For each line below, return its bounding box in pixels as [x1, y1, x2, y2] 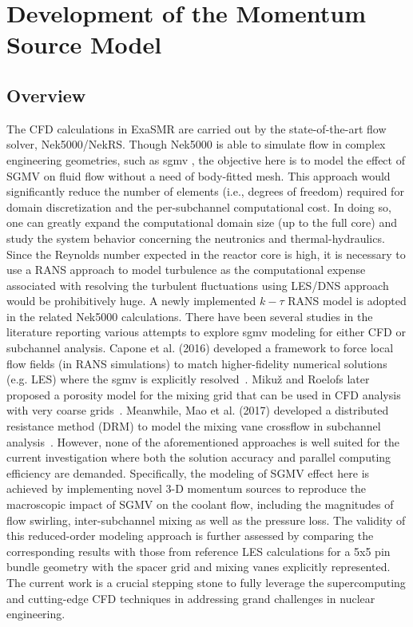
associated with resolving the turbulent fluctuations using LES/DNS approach [6, 276, 389, 293]
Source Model [6, 28, 162, 61]
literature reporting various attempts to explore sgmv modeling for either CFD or [6, 323, 406, 340]
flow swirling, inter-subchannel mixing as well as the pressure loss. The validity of [6, 511, 406, 528]
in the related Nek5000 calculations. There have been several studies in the [6, 308, 373, 324]
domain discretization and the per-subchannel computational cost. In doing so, [6, 198, 391, 215]
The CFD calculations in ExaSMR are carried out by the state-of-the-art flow [6, 120, 387, 137]
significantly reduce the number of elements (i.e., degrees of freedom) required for [6, 183, 404, 200]
